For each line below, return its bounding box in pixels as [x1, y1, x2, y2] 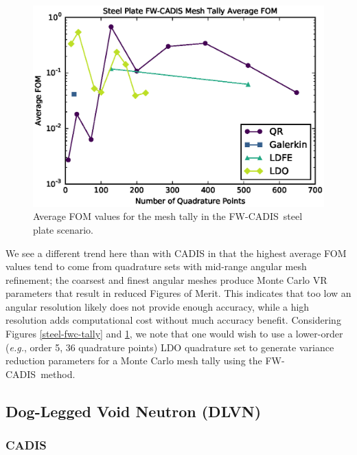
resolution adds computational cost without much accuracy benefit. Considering [5, 313, 341, 327]
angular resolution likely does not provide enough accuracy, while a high [5, 299, 310, 313]
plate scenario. [33, 222, 94, 236]
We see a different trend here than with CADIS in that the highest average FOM [5, 245, 347, 260]
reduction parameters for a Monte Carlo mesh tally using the [5, 353, 262, 368]
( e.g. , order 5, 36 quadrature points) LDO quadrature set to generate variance [5, 340, 334, 354]
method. [41, 366, 76, 381]
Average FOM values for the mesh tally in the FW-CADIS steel [33, 209, 303, 223]
